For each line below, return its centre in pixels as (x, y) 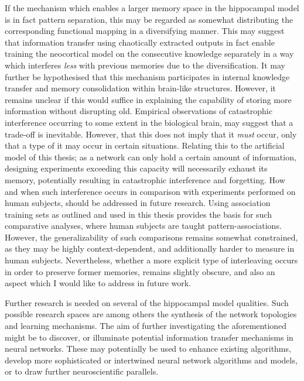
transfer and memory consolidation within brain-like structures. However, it (140, 88)
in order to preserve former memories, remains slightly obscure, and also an (140, 271)
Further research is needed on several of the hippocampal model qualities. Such (147, 302)
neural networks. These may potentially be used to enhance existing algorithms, (148, 349)
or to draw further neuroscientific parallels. (82, 371)
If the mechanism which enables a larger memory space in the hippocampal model (152, 8)
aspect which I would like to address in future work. (98, 283)
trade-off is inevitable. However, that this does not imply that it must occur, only (151, 134)
